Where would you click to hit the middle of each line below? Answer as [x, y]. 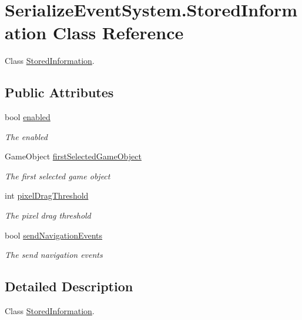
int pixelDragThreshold [47, 195]
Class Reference [118, 33]
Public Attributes [59, 92]
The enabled [26, 136]
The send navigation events [54, 255]
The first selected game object [58, 176]
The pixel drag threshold [48, 215]
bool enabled [28, 117]
